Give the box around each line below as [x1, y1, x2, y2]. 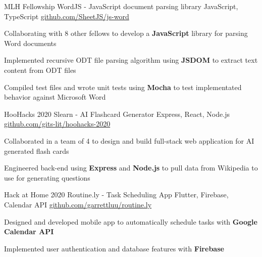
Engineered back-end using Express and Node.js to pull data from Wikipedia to [4, 162, 258, 173]
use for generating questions [4, 172, 90, 183]
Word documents [4, 37, 57, 48]
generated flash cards [4, 145, 69, 156]
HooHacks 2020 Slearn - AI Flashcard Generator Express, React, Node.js [4, 108, 230, 119]
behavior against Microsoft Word [4, 92, 106, 102]
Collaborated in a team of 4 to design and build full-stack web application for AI [4, 135, 254, 146]
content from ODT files [4, 64, 76, 75]
